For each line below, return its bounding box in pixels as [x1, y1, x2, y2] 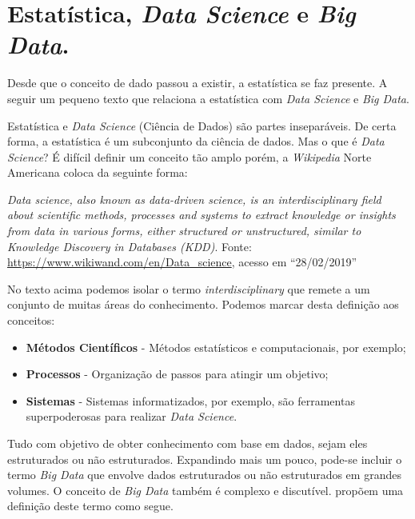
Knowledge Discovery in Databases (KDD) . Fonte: [7, 238, 252, 254]
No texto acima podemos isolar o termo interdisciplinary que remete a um [7, 280, 370, 297]
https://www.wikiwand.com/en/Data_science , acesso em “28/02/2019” [7, 254, 357, 270]
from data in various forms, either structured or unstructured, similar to [7, 222, 361, 239]
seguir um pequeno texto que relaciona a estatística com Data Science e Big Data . [7, 90, 409, 106]
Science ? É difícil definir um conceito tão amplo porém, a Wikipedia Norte [7, 148, 372, 165]
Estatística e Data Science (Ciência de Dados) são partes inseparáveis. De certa [7, 117, 397, 134]
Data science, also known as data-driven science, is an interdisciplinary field [7, 190, 381, 207]
